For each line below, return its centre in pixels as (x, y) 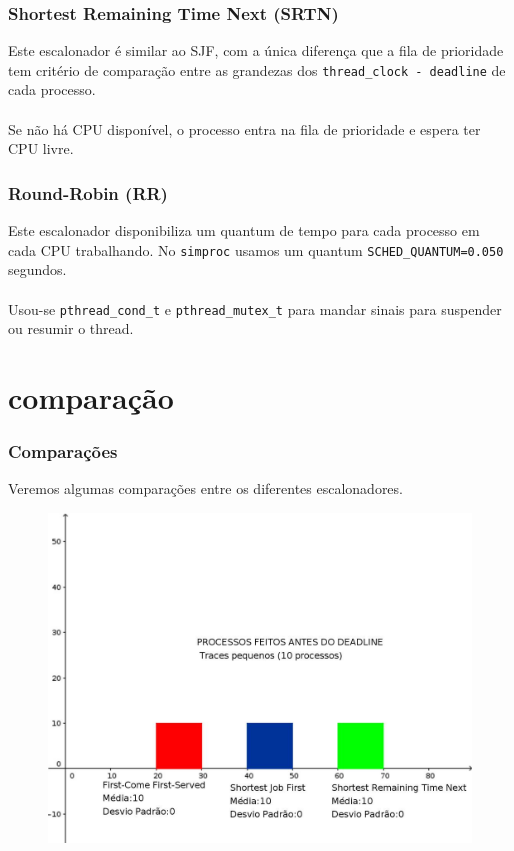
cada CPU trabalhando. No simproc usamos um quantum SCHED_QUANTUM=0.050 (256, 249)
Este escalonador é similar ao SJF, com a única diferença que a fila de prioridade (256, 50)
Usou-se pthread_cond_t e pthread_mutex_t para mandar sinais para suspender (255, 308)
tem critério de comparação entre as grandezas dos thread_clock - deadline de (257, 69)
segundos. (37, 269)
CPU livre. (41, 148)
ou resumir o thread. (71, 328)
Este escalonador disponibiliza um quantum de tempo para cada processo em (244, 230)
